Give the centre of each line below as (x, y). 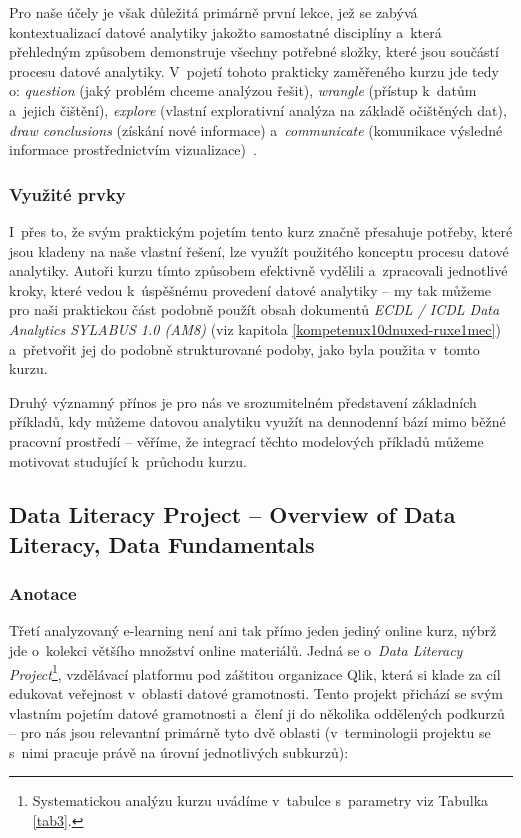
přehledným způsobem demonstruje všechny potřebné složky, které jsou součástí (254, 51)
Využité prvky (67, 193)
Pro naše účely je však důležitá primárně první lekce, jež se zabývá (213, 12)
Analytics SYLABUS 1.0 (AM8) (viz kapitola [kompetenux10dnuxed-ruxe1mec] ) (255, 328)
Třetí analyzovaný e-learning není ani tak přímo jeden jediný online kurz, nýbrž (253, 630)
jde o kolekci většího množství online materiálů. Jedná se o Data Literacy (236, 650)
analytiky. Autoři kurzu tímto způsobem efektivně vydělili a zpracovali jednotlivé (258, 270)
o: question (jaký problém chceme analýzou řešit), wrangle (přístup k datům (243, 90)
